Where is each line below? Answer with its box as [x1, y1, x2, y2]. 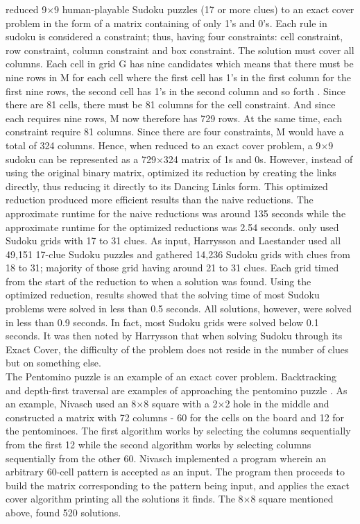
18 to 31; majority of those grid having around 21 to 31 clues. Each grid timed [6, 260, 339, 275]
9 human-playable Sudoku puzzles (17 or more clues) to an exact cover [54, 2, 354, 16]
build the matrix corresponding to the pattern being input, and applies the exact [6, 477, 350, 492]
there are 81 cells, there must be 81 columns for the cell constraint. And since [6, 97, 336, 112]
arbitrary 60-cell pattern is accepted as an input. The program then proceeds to [6, 464, 345, 479]
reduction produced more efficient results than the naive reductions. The [6, 192, 314, 207]
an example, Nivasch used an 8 [6, 396, 137, 411]
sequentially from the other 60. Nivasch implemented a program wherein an [6, 450, 327, 465]
